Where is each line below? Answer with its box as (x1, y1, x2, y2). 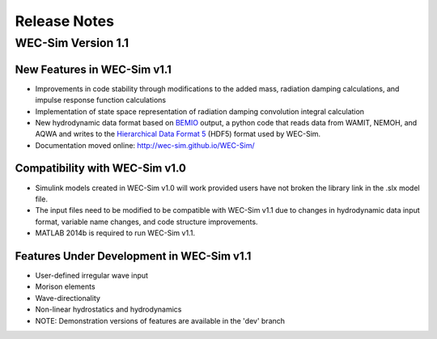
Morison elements (35, 282, 96, 291)
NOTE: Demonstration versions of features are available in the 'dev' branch (35, 316, 286, 325)
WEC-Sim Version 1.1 (15, 36, 129, 50)
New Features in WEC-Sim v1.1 (15, 62, 172, 76)
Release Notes (15, 12, 115, 30)
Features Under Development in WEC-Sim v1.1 (15, 249, 252, 263)
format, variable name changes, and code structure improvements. (35, 217, 258, 227)
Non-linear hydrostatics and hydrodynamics (35, 304, 182, 315)
